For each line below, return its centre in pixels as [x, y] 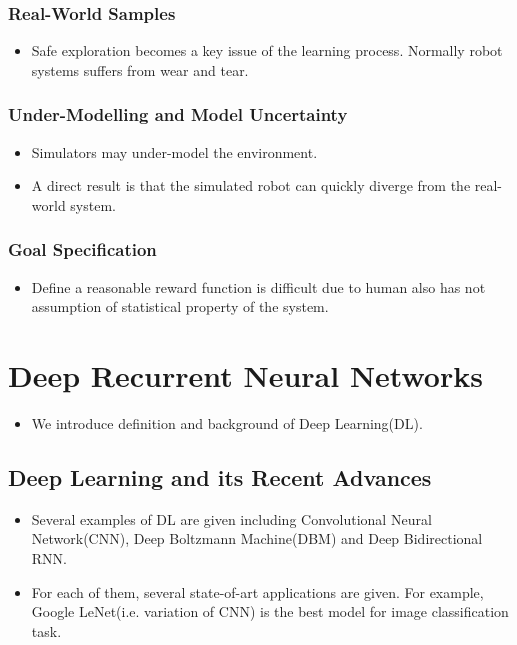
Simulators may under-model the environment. [174, 151]
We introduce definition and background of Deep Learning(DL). [227, 422]
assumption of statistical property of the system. [180, 306]
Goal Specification [82, 249]
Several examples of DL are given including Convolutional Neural [231, 518]
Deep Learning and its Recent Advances [220, 476]
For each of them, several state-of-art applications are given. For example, [257, 591]
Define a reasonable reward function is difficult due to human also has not [258, 286]
